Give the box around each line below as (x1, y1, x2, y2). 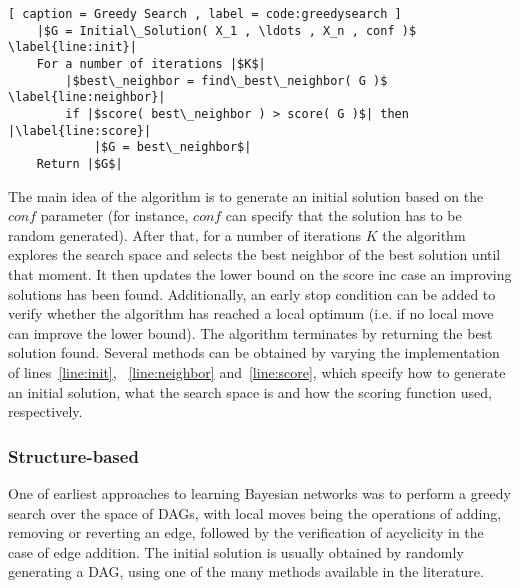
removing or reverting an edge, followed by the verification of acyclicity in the (8, 522, 484, 543)
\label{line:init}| (8, 40, 137, 55)
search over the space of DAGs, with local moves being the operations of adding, (8, 502, 502, 523)
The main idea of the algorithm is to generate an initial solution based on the (8, 185, 484, 206)
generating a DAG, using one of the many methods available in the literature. (8, 561, 484, 582)
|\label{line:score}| (8, 123, 152, 138)
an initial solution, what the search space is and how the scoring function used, (8, 381, 492, 402)
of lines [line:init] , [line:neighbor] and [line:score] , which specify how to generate (8, 361, 506, 382)
